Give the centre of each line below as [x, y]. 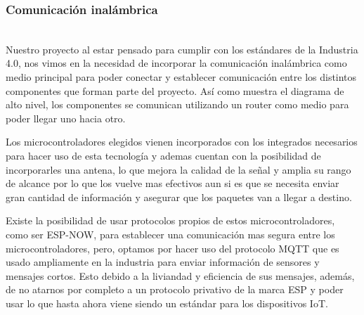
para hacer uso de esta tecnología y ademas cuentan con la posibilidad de [163, 155]
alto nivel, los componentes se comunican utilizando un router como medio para [177, 104]
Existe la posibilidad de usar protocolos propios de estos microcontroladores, [170, 220]
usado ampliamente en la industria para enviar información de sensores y [163, 262]
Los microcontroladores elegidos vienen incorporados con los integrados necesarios [182, 142]
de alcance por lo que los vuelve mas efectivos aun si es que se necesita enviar [173, 183]
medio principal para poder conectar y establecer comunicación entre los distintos [181, 77]
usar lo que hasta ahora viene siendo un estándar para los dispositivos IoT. [167, 303]
